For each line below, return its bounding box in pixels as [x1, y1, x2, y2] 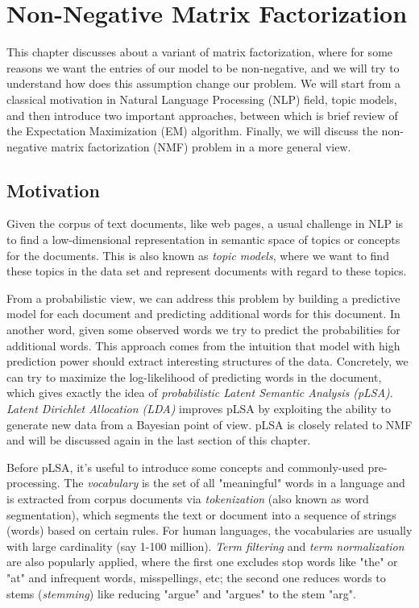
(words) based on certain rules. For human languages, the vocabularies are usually [6, 522, 413, 539]
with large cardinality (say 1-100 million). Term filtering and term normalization [6, 537, 404, 554]
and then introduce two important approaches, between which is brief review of [6, 106, 398, 123]
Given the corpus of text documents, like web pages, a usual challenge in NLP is [6, 215, 404, 232]
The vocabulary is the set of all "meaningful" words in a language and [64, 474, 405, 491]
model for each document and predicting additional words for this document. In [6, 305, 400, 322]
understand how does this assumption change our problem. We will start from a [6, 75, 401, 92]
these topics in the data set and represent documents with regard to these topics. [6, 263, 407, 279]
